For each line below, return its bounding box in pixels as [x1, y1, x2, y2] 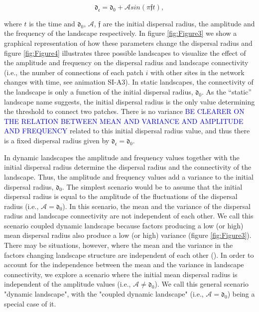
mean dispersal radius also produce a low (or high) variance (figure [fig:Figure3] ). [4, 230, 252, 240]
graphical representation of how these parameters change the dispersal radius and [4, 37, 253, 48]
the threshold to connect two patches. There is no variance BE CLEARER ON [4, 106, 245, 116]
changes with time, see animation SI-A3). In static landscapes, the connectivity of [4, 77, 254, 87]
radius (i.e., [4, 201, 39, 211]
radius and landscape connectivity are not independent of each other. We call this [4, 210, 254, 221]
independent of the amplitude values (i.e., [4, 279, 131, 289]
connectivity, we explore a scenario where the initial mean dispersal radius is [4, 269, 238, 279]
